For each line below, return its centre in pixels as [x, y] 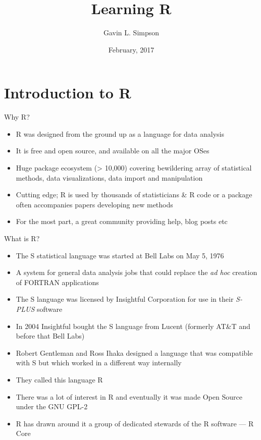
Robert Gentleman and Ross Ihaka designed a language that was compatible [134, 352]
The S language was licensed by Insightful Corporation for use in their [125, 299]
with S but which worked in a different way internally [99, 363]
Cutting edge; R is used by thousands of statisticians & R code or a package [134, 195]
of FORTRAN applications [57, 282]
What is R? [22, 238]
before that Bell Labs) [50, 336]
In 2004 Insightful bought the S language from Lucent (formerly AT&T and [133, 326]
